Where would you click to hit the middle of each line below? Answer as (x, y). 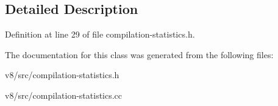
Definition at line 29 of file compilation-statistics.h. (100, 34)
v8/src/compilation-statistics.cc (64, 95)
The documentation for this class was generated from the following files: (139, 54)
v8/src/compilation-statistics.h (62, 75)
